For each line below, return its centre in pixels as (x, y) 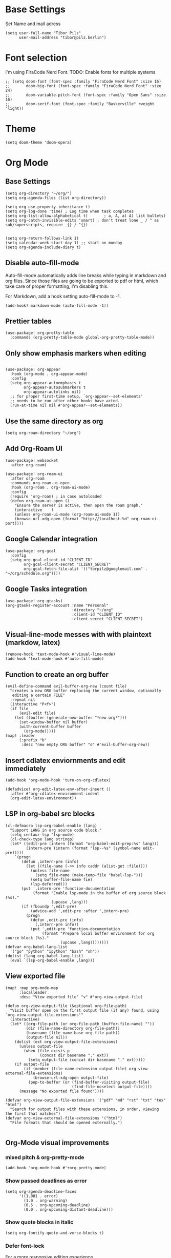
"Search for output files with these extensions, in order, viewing (84, 1109)
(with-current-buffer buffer (50, 727)
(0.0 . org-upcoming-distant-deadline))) (69, 1209)
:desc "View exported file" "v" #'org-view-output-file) (81, 997)
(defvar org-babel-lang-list (36, 947)
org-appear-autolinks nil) (52, 392)
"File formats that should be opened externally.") (66, 1123)
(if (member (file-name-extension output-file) (75, 1069)
